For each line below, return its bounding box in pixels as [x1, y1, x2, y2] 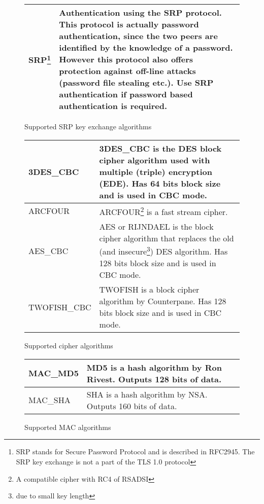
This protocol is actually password [59, 18, 199, 30]
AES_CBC [28, 244, 69, 257]
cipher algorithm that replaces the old [99, 232, 234, 244]
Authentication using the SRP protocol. [59, 7, 222, 18]
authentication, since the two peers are [59, 30, 218, 42]
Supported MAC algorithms [24, 421, 111, 432]
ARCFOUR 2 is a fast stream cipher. [99, 204, 228, 218]
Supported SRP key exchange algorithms [24, 121, 152, 131]
